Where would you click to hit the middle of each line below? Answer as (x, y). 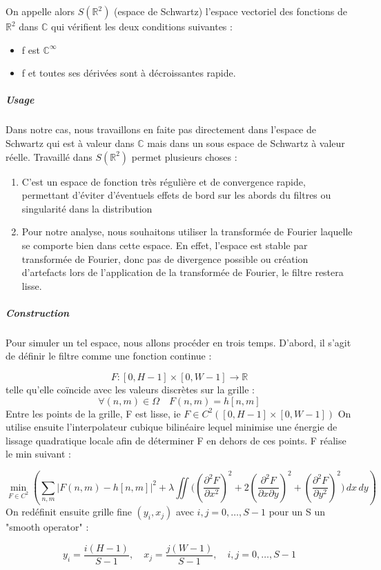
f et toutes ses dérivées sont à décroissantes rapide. (129, 73)
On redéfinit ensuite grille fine (69, 512)
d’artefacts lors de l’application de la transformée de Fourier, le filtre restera (183, 272)
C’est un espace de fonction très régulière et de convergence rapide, (164, 181)
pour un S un (297, 512)
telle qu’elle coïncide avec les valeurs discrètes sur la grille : (130, 390)
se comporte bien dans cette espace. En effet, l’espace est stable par (165, 245)
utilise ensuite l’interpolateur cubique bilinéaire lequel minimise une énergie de (172, 427)
